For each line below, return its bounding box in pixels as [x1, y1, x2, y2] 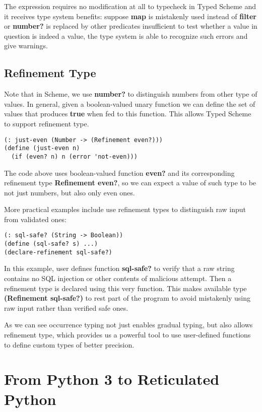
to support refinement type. [4, 118, 89, 128]
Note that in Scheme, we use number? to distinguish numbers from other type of [4, 89, 257, 99]
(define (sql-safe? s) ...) [4, 240, 98, 248]
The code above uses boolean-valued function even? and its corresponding [4, 167, 235, 178]
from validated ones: [4, 214, 67, 224]
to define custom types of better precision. [4, 339, 135, 350]
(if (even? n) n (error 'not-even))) [11, 153, 138, 160]
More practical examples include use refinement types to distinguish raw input [4, 204, 246, 215]
